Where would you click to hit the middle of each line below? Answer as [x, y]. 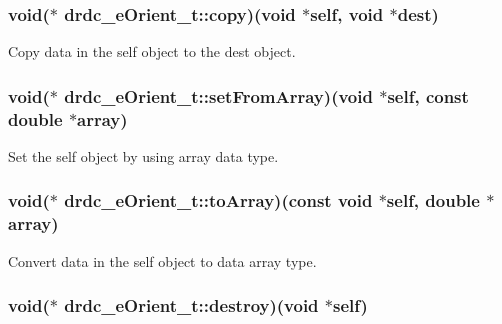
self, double [433, 200]
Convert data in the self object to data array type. [162, 260]
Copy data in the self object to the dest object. [152, 51]
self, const [428, 95]
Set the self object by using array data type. [143, 155]
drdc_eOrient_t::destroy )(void [191, 305]
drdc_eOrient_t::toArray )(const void [218, 200]
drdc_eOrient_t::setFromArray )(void [218, 95]
